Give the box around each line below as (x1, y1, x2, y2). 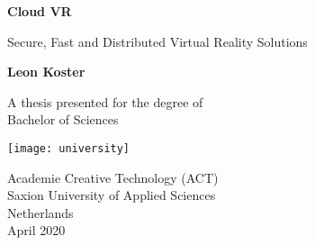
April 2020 (7, 221, 66, 240)
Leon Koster (7, 62, 85, 81)
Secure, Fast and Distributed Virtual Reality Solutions (7, 32, 308, 50)
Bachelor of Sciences (7, 110, 119, 129)
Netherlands (7, 203, 74, 222)
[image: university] (7, 141, 130, 155)
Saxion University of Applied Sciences (7, 186, 216, 204)
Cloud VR (7, 2, 72, 20)
